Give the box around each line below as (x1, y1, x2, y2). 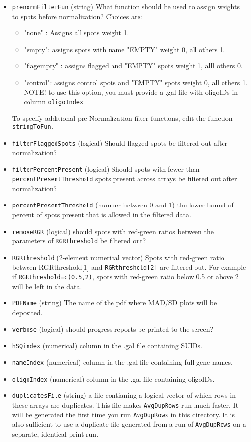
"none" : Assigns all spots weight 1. (24, 28, 129, 38)
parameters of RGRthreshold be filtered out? (12, 236, 146, 246)
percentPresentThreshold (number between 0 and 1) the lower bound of (12, 200, 234, 210)
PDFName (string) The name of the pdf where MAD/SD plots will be (12, 297, 217, 308)
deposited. (12, 307, 43, 318)
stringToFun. (12, 123, 55, 131)
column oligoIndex (24, 96, 84, 107)
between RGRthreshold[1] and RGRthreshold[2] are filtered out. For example (12, 262, 246, 272)
